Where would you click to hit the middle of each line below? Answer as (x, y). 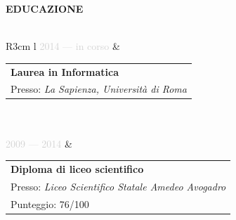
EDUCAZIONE (45, 8)
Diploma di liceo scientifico (77, 169)
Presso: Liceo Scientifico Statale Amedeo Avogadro (118, 186)
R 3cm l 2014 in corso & (63, 46)
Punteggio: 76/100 (50, 203)
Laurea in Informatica (65, 71)
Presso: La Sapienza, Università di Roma (99, 89)
